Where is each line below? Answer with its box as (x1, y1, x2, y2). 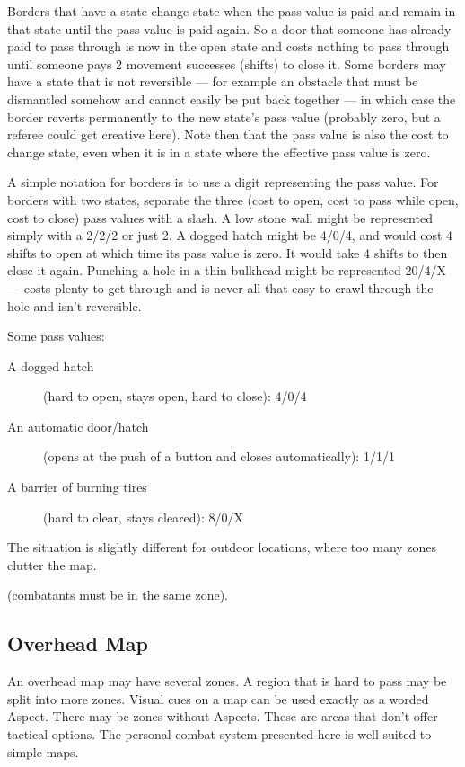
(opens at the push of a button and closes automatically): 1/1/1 (43, 447, 395, 466)
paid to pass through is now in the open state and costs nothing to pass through (7, 37, 450, 56)
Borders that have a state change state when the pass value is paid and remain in (7, 2, 456, 20)
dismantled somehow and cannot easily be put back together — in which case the (7, 89, 456, 108)
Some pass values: (7, 326, 105, 345)
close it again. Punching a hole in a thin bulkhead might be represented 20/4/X (7, 261, 446, 280)
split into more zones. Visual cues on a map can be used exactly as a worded (7, 689, 429, 708)
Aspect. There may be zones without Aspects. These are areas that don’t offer (7, 707, 438, 726)
